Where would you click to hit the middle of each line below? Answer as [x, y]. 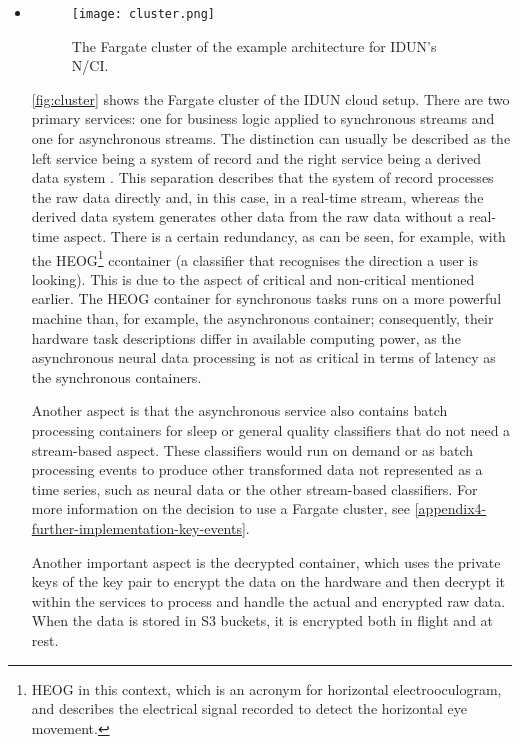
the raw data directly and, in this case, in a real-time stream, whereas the [257, 196]
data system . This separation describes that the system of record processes [262, 177]
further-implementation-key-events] [138, 527]
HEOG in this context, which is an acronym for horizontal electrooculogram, [266, 688]
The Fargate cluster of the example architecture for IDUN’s [254, 45]
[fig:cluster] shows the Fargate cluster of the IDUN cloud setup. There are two [270, 98]
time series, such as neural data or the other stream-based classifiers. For [254, 488]
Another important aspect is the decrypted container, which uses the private [266, 561]
